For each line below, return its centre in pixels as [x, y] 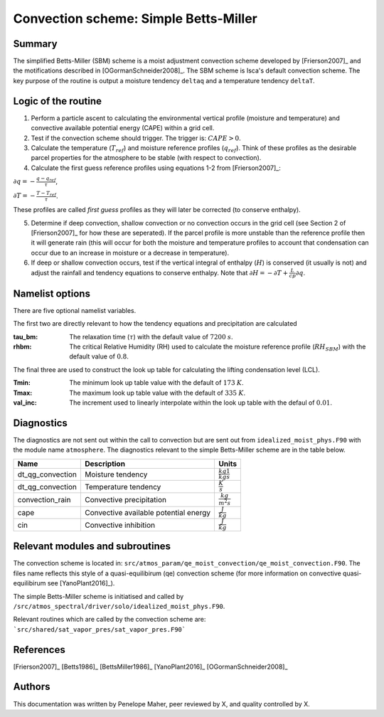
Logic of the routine [58, 101]
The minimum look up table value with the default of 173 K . [157, 383]
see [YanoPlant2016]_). [81, 583]
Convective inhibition [120, 525]
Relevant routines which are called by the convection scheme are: [110, 620]
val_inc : [25, 403]
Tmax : [23, 393]
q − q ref [46, 179]
